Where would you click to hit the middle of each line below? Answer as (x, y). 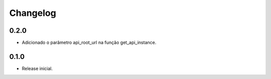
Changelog (33, 13)
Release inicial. (37, 68)
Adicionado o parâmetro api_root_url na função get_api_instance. (89, 43)
